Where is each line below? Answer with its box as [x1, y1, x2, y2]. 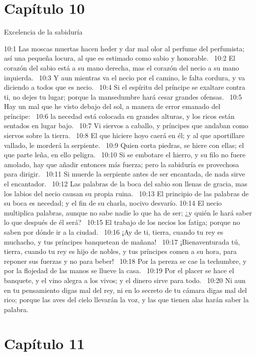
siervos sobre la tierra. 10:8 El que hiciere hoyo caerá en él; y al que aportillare [4, 130, 245, 141]
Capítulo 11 [4, 333, 85, 353]
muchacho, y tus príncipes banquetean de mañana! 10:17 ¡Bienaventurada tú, [4, 236, 240, 247]
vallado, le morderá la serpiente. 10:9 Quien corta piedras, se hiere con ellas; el [4, 140, 244, 150]
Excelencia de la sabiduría [4, 27, 83, 37]
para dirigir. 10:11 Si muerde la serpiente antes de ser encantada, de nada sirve [4, 169, 245, 179]
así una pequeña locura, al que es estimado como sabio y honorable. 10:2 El [4, 53, 235, 63]
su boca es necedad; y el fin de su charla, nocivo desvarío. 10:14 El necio [4, 198, 222, 208]
